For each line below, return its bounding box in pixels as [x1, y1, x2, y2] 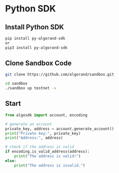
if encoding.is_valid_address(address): [5, 149, 90, 154]
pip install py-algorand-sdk [5, 36, 65, 41]
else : [5, 158, 16, 163]
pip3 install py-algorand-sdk [5, 45, 68, 50]
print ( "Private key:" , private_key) [5, 131, 81, 136]
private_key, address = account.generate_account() [5, 126, 114, 131]
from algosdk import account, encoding [5, 112, 88, 117]
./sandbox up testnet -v [5, 86, 57, 91]
